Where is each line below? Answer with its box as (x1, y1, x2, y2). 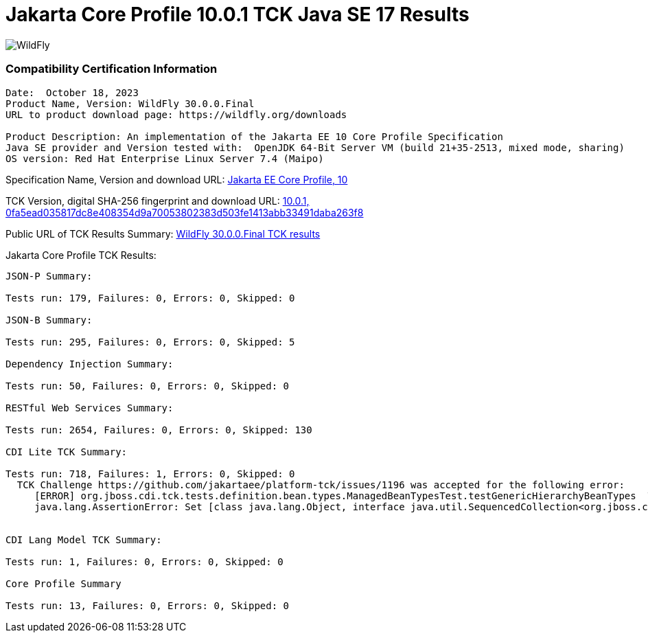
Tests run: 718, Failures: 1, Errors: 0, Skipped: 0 (5, 468, 295, 479)
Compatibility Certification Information (5, 62, 218, 76)
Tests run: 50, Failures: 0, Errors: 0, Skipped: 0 (5, 380, 290, 391)
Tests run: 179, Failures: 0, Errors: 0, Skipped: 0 (5, 292, 295, 304)
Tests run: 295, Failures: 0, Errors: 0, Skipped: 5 (5, 336, 295, 348)
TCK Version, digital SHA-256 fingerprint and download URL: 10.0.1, (5, 194, 310, 207)
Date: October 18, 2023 (5, 87, 139, 98)
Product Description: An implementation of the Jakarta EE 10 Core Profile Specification (5, 130, 503, 142)
